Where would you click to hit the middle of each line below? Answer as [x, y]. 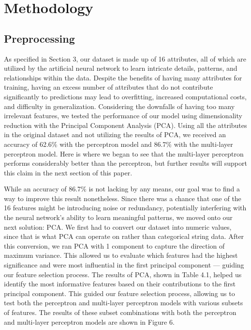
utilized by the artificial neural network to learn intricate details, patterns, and [121, 68]
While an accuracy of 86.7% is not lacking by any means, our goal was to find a [122, 189]
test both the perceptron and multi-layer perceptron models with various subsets [124, 303]
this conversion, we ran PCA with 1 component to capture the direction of [114, 245]
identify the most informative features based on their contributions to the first [120, 284]
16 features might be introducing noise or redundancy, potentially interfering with [125, 208]
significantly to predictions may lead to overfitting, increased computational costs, [125, 96]
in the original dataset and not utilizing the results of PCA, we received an [115, 134]
